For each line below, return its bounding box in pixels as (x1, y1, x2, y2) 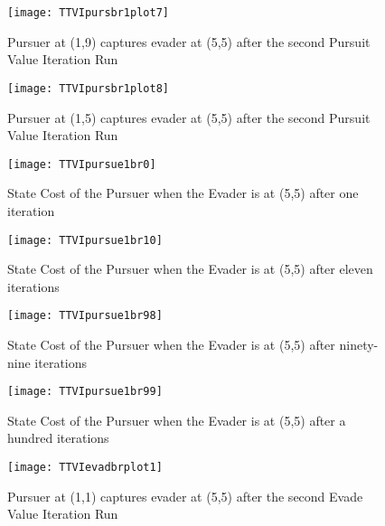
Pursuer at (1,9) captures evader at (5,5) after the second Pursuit (7, 32, 371, 51)
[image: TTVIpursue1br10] (7, 233, 163, 247)
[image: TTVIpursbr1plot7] (7, 6, 169, 19)
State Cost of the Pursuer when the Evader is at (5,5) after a (7, 410, 346, 429)
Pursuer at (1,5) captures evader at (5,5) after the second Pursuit (7, 108, 371, 127)
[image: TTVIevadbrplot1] (7, 461, 163, 474)
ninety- (339, 335, 379, 354)
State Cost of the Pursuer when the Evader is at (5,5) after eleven (7, 259, 373, 278)
